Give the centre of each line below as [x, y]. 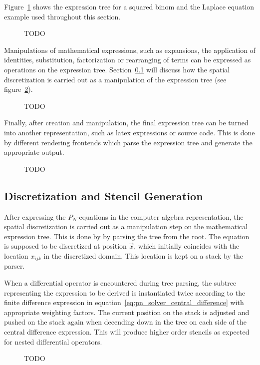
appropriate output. [34, 152]
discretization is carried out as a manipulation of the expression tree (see [115, 79]
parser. [14, 266]
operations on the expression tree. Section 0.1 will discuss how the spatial [117, 69]
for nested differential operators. [53, 341]
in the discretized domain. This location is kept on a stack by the [143, 255]
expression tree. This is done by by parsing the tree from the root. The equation [127, 236]
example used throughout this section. [62, 16]
